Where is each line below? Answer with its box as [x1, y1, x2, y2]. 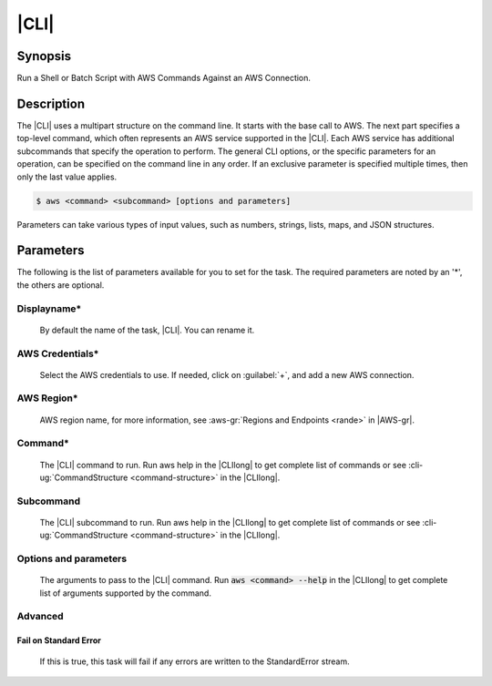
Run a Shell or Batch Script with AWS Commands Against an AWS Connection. [16, 73, 312, 84]
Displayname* [16, 302, 82, 314]
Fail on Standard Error [16, 635, 102, 646]
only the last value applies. [16, 171, 118, 182]
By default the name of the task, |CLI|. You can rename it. [39, 324, 255, 335]
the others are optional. [16, 279, 105, 291]
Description [16, 96, 86, 111]
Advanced [16, 610, 64, 623]
